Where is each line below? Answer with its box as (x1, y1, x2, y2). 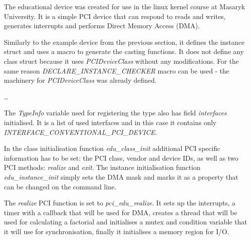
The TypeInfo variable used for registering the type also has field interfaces (4, 108, 227, 118)
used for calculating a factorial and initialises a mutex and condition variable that (4, 217, 247, 227)
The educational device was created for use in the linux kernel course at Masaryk (4, 1, 245, 11)
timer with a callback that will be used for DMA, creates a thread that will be (4, 207, 237, 217)
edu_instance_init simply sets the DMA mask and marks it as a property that (4, 171, 238, 182)
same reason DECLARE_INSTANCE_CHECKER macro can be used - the (4, 65, 229, 75)
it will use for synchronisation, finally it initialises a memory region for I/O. (4, 226, 229, 236)
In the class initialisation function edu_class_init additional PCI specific (4, 143, 220, 153)
